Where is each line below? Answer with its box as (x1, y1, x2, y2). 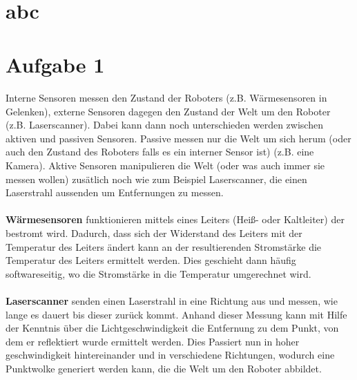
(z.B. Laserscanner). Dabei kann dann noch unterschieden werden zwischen (6, 117, 323, 132)
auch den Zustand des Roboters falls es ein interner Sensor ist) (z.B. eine (6, 144, 314, 159)
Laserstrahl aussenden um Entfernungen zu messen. (6, 185, 224, 200)
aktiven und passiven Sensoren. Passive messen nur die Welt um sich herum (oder (6, 131, 351, 145)
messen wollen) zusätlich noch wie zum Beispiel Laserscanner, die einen (6, 171, 307, 186)
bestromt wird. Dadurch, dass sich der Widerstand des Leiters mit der (6, 226, 302, 240)
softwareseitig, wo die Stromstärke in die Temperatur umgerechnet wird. (6, 266, 311, 281)
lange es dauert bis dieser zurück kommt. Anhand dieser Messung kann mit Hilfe (6, 307, 347, 321)
